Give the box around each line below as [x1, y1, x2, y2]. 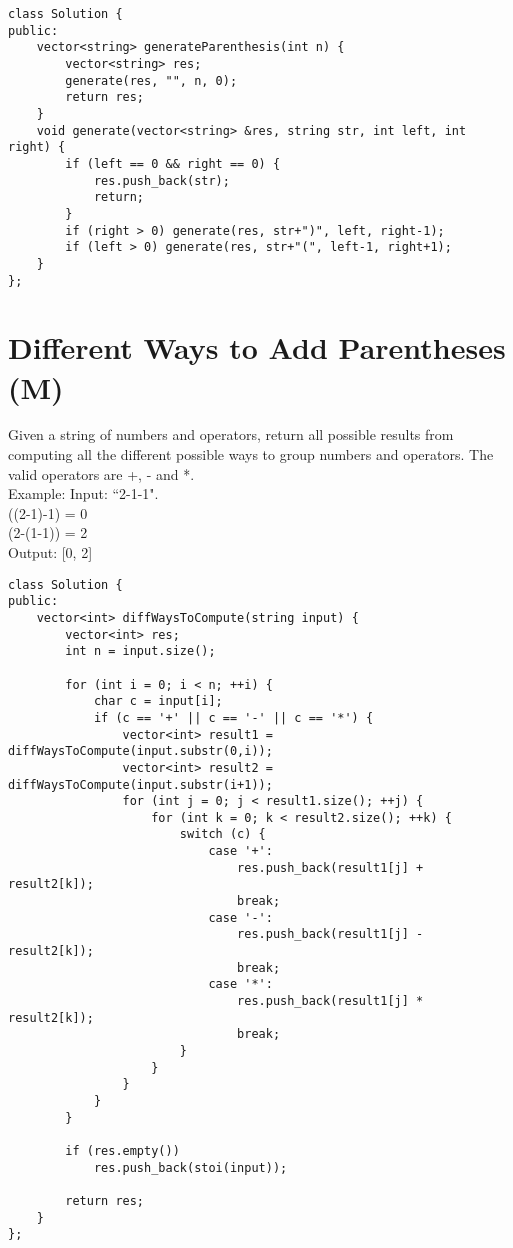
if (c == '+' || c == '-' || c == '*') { [93, 710, 374, 725]
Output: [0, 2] [8, 542, 93, 563]
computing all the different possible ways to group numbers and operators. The [8, 444, 494, 465]
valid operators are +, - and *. [8, 463, 195, 484]
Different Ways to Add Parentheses [8, 327, 506, 368]
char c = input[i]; [93, 694, 223, 709]
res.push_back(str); [93, 173, 230, 188]
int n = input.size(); [65, 644, 216, 659]
